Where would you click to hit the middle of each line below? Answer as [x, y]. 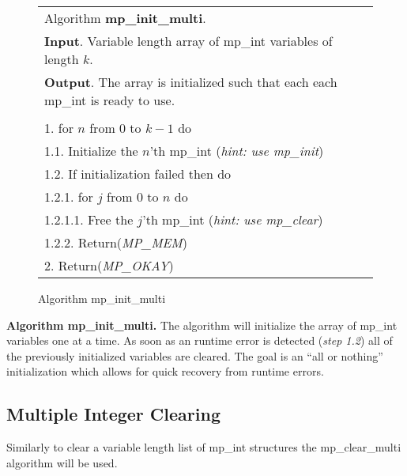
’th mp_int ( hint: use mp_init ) [237, 151]
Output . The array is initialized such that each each [191, 82]
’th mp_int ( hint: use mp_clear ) [233, 219]
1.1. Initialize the [91, 151]
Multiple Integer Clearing [113, 414]
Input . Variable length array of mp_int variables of [188, 41]
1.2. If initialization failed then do [138, 174]
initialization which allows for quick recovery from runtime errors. [165, 371]
